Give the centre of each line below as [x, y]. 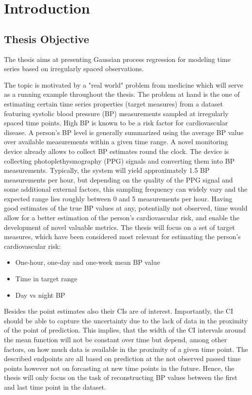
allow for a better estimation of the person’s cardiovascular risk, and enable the [122, 218]
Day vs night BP [40, 295]
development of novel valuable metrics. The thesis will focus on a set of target [119, 227]
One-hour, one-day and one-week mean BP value [88, 262]
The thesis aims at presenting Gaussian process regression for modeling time [117, 59]
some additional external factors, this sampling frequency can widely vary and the [126, 189]
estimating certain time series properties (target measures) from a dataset [113, 103]
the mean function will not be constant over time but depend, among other [116, 340]
